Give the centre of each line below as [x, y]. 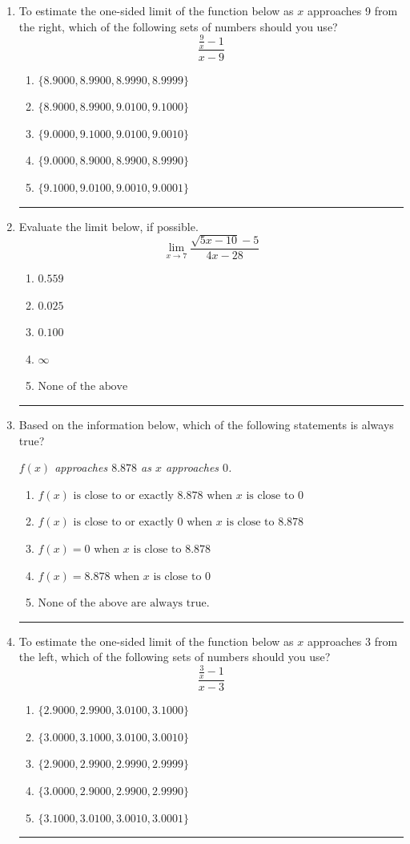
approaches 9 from [352, 10]
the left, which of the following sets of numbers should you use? [175, 657]
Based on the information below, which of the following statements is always [206, 424]
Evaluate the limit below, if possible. [109, 226]
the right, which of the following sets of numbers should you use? [178, 26]
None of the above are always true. [124, 604]
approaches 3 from [352, 641]
